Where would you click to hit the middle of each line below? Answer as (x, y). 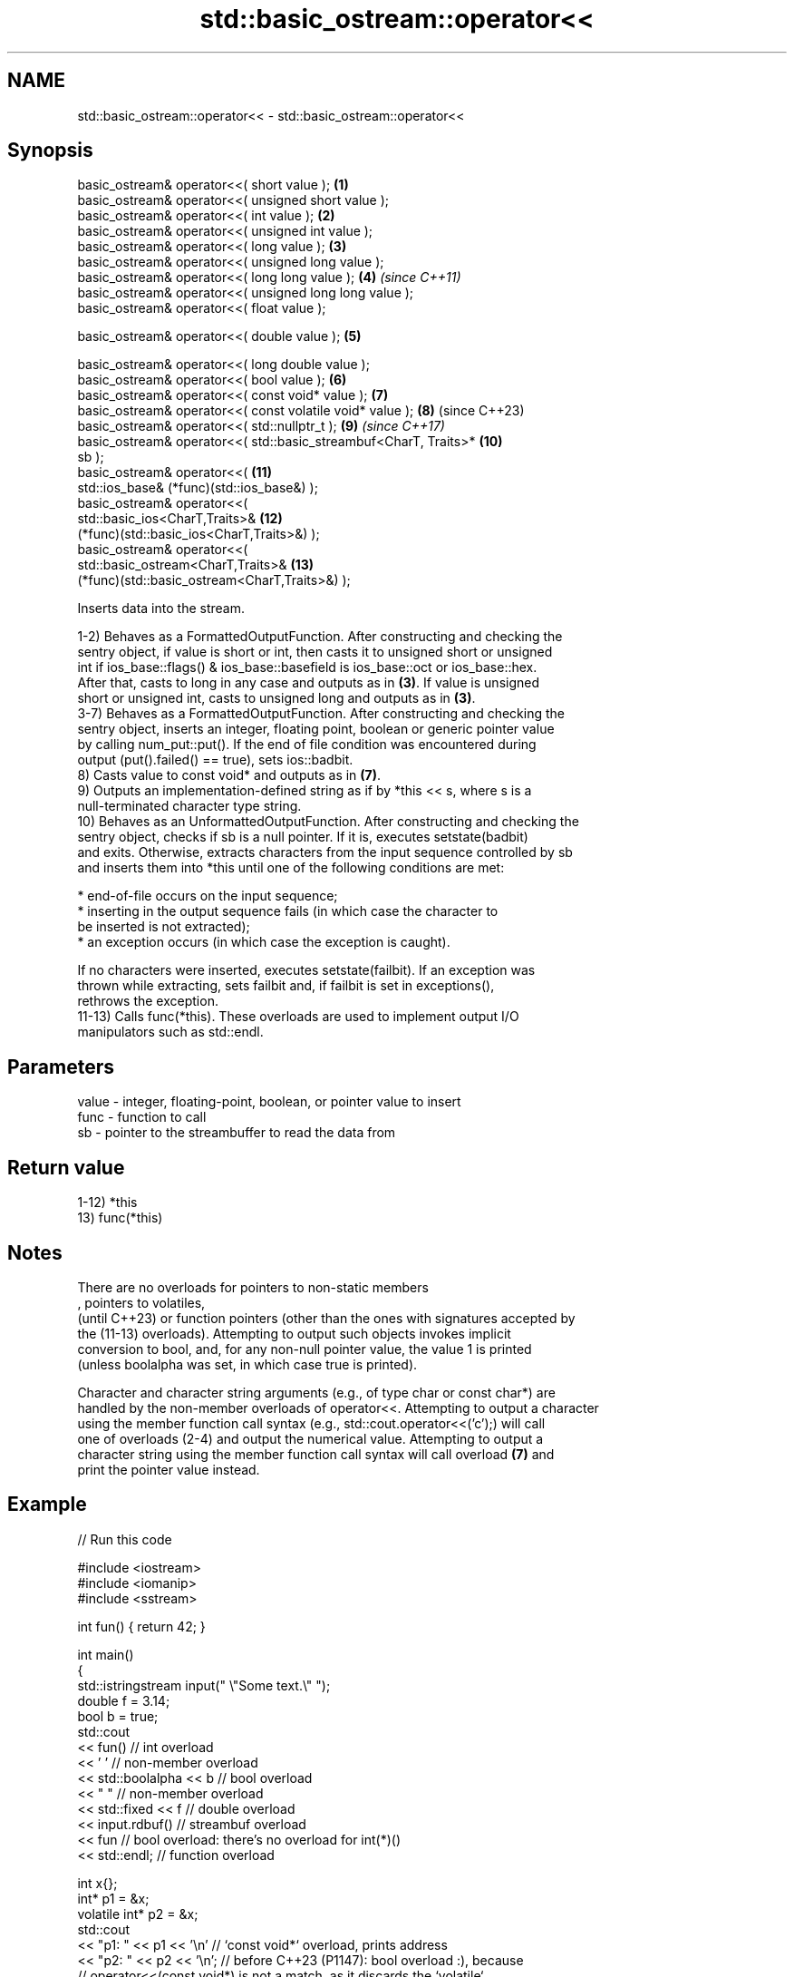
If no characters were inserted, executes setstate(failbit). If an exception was (306, 970)
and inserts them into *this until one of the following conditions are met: (291, 868)
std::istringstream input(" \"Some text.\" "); (204, 1685)
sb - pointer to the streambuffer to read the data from (237, 1133)
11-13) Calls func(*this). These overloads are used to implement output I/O (298, 1017)
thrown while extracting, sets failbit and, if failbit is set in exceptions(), (286, 986)
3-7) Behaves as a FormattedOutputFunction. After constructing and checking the (321, 714)
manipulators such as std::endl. (170, 1032)
